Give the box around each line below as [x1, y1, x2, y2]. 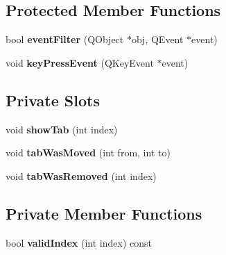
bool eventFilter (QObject [6, 32, 124, 47]
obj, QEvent [131, 32, 184, 47]
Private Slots [6, 89, 100, 110]
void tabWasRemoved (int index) [6, 168, 157, 183]
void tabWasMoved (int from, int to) [6, 145, 171, 160]
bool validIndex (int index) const [6, 235, 152, 249]
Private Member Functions [6, 202, 202, 224]
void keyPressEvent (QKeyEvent [6, 55, 154, 69]
